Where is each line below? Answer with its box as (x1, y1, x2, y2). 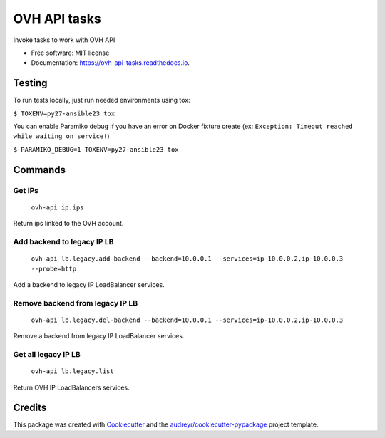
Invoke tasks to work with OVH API (13, 36, 115, 44)
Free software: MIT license (31, 48, 110, 57)
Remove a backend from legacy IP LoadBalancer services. (13, 332, 185, 340)
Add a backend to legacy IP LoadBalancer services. (13, 280, 165, 288)
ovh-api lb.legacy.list (31, 367, 114, 375)
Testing (13, 77, 48, 89)
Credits (13, 402, 47, 414)
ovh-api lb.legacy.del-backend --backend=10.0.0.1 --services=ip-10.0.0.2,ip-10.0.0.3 (31, 316, 344, 324)
